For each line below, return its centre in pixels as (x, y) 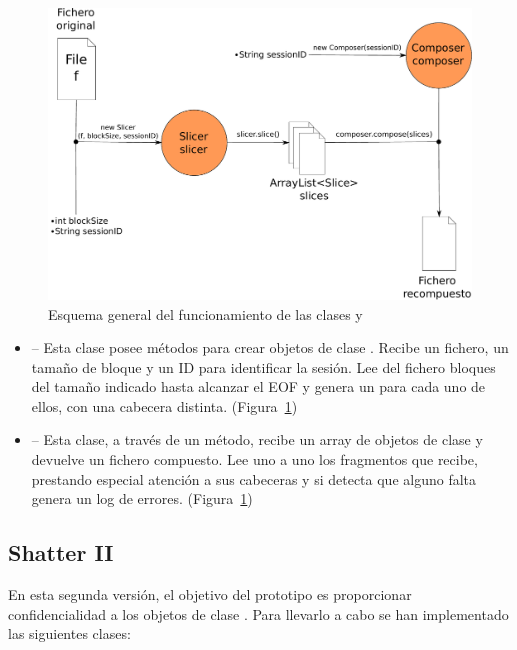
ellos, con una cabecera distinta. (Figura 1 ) (164, 405)
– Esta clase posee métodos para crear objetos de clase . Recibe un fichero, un (270, 347)
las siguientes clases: (69, 633)
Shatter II (61, 552)
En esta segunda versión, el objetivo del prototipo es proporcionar (210, 594)
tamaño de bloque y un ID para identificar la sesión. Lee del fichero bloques (263, 366)
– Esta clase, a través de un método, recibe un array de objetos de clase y (257, 439)
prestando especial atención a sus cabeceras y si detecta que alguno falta (254, 478)
